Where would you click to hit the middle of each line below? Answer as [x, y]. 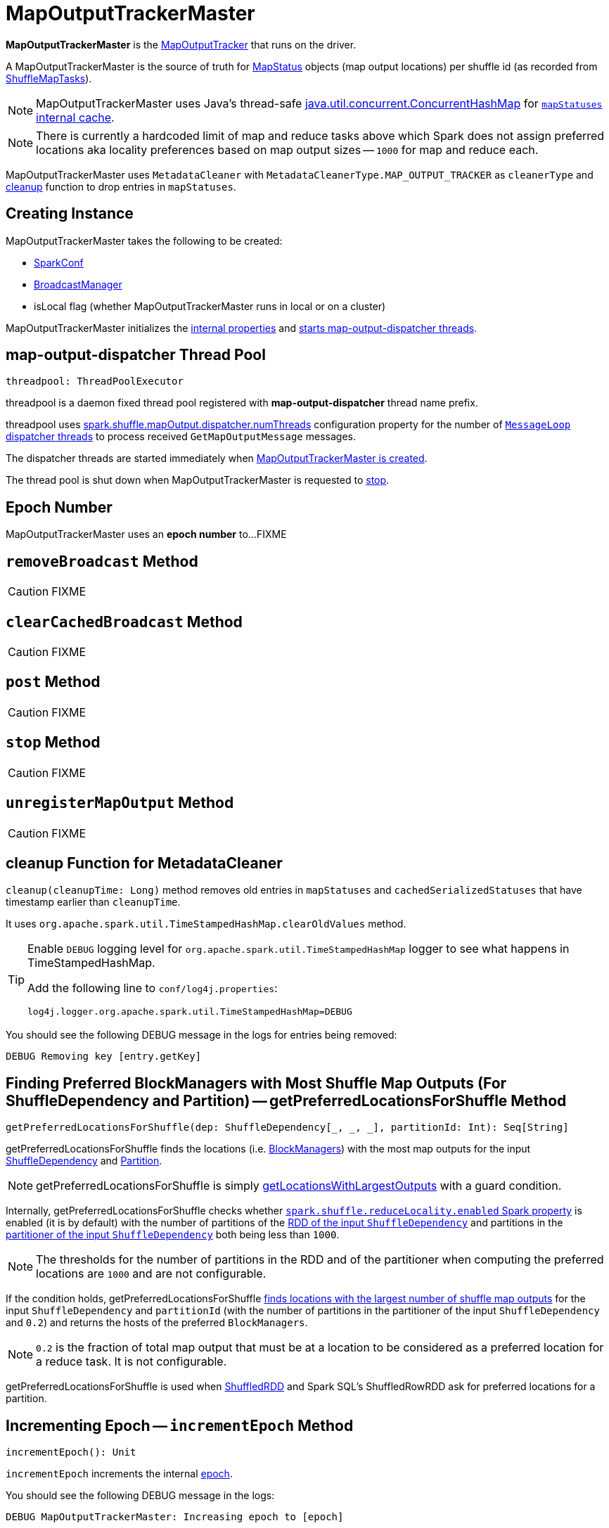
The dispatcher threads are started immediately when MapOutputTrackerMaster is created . [217, 458]
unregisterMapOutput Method [120, 803]
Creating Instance [70, 214]
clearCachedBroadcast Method [124, 622]
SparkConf [59, 262]
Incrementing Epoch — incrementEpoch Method [180, 1425]
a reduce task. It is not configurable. [132, 1362]
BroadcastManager [78, 284]
